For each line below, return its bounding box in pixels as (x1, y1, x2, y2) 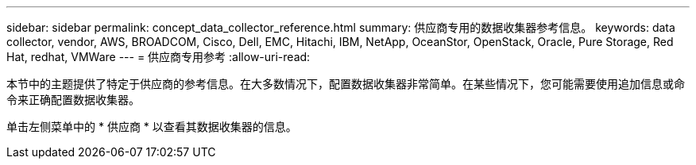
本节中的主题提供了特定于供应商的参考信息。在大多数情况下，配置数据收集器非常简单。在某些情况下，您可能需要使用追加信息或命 (6, 77, 685, 90)
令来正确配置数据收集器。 (6, 93, 140, 106)
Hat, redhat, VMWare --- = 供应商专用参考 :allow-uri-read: (6, 50, 311, 63)
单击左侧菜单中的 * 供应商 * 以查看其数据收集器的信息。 (6, 120, 297, 133)
